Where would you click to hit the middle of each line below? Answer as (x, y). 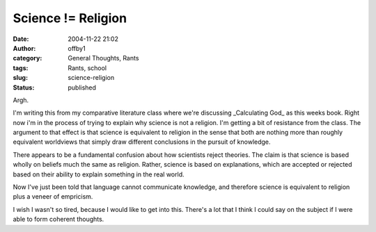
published (82, 88)
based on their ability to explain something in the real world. (99, 174)
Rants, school (87, 68)
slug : (20, 78)
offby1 (77, 48)
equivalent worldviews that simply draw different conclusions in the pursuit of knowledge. (142, 142)
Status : (24, 88)
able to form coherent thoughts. (58, 219)
